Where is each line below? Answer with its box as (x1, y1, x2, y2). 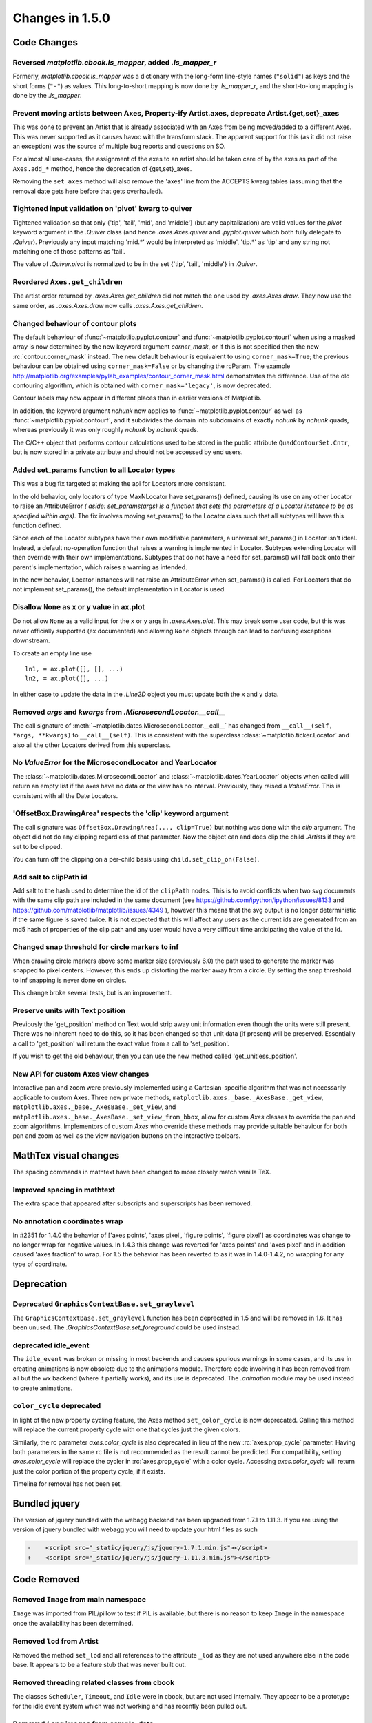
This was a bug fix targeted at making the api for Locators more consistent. (12, 480, 227, 488)
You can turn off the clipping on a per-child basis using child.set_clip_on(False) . (12, 855, 260, 863)
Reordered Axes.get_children (12, 277, 123, 287)
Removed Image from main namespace (12, 1595, 146, 1604)
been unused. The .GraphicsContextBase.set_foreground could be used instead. (12, 1323, 241, 1332)
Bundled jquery (12, 1498, 81, 1509)
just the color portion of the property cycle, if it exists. (12, 1467, 165, 1475)
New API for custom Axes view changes (12, 1069, 149, 1079)
